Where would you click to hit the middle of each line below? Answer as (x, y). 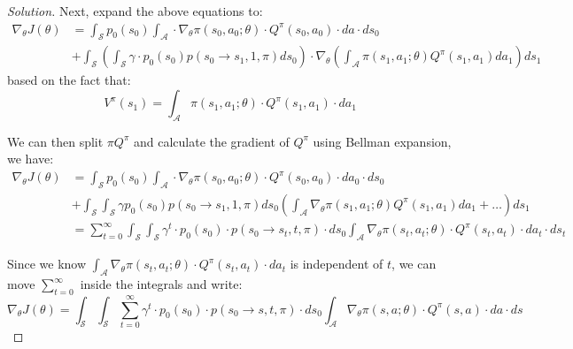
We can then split (55, 141)
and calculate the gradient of (211, 141)
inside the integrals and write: (161, 284)
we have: (31, 159)
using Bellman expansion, (382, 141)
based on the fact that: (69, 80)
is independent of (337, 264)
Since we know (47, 264)
